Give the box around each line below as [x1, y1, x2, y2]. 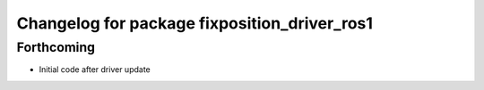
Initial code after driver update [39, 64, 151, 75]
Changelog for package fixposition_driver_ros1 [16, 13, 374, 33]
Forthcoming [16, 39, 96, 55]
